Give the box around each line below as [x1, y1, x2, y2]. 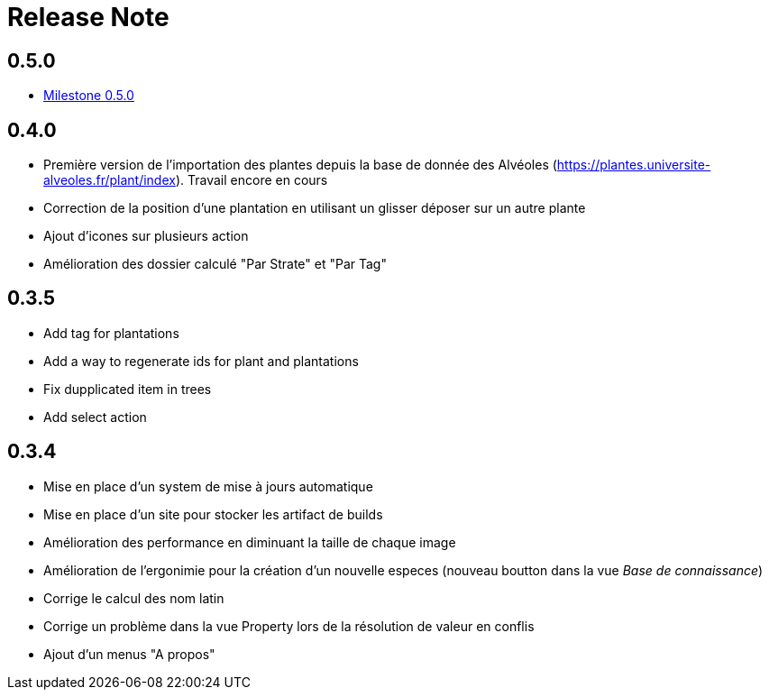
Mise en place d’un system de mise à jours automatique [43, 478, 373, 494]
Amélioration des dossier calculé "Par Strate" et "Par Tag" [43, 256, 387, 272]
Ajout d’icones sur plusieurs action [43, 228, 249, 244]
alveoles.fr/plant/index [43, 172, 176, 188]
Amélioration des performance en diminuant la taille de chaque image [43, 534, 456, 550]
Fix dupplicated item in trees [43, 381, 212, 397]
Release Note [7, 2, 169, 32]
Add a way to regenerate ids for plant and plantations [43, 353, 359, 369]
